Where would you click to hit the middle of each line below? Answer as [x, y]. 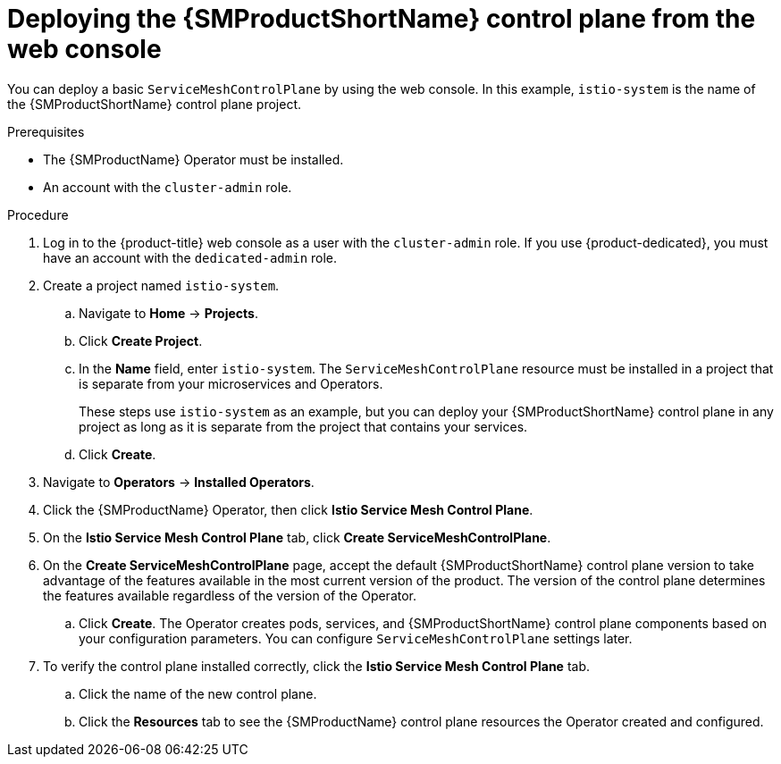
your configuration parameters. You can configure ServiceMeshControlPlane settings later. [356, 638]
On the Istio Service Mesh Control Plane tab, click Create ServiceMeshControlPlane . [297, 537]
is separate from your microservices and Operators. [231, 383]
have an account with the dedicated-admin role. [190, 257]
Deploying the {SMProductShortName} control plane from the [382, 19]
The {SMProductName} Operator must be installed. [193, 159]
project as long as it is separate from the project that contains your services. [303, 426]
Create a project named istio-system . [161, 285]
